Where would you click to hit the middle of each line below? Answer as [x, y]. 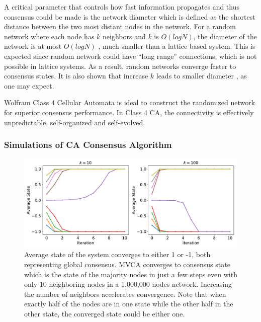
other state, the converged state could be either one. [105, 313]
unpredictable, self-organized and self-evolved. [75, 122]
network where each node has [49, 36]
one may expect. [29, 85]
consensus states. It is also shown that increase [76, 76]
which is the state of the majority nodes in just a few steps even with [131, 274]
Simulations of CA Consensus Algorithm [88, 145]
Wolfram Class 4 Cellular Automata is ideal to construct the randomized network [130, 102]
